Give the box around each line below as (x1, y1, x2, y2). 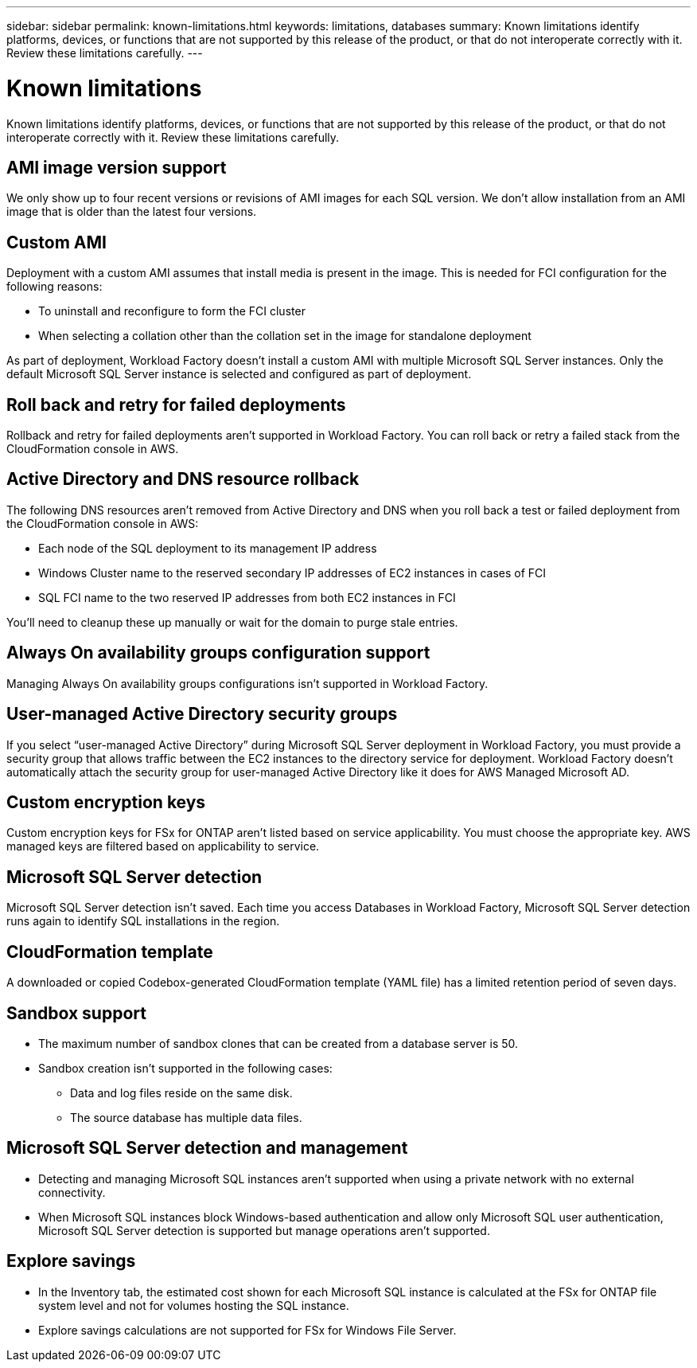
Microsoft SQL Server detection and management (6, 1138, 408, 1159)
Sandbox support (6, 1003, 146, 1023)
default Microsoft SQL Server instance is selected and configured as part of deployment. (6, 367, 472, 381)
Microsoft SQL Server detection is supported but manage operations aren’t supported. (38, 1223, 490, 1237)
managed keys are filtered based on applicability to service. (6, 839, 320, 854)
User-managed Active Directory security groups (6, 704, 398, 725)
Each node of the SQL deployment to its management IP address (38, 541, 377, 555)
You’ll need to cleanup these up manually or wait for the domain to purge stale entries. (6, 615, 458, 629)
